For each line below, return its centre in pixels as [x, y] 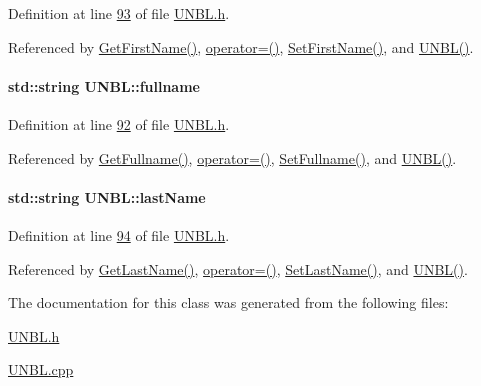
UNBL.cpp [41, 369]
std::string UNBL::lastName [107, 196]
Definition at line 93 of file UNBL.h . [119, 13]
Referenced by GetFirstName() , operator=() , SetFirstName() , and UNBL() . [241, 46]
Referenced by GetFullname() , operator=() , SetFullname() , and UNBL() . [232, 157]
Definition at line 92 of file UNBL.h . [119, 123]
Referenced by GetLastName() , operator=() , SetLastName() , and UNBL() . [238, 268]
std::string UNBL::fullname [104, 85]
